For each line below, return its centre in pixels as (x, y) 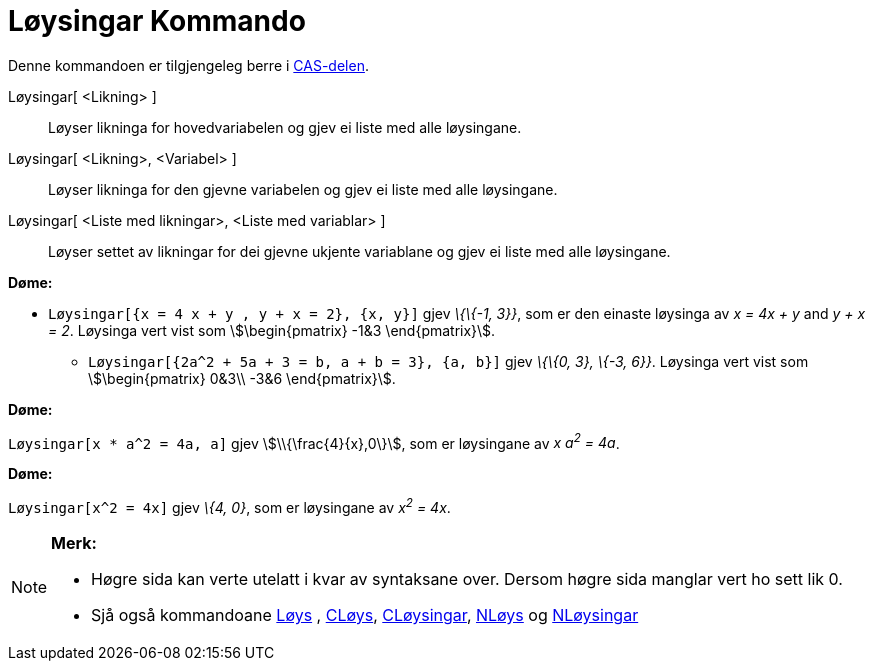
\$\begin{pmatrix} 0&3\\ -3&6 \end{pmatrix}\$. (242, 378)
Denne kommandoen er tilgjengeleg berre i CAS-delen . (188, 65)
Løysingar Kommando (157, 21)
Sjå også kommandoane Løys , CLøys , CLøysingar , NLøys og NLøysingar (365, 615)
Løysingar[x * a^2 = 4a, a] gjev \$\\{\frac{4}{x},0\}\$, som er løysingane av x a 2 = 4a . (314, 441)
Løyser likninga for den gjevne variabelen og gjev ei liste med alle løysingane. (303, 189)
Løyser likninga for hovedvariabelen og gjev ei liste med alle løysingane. (285, 127)
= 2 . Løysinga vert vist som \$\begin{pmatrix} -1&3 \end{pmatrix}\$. (272, 330)
